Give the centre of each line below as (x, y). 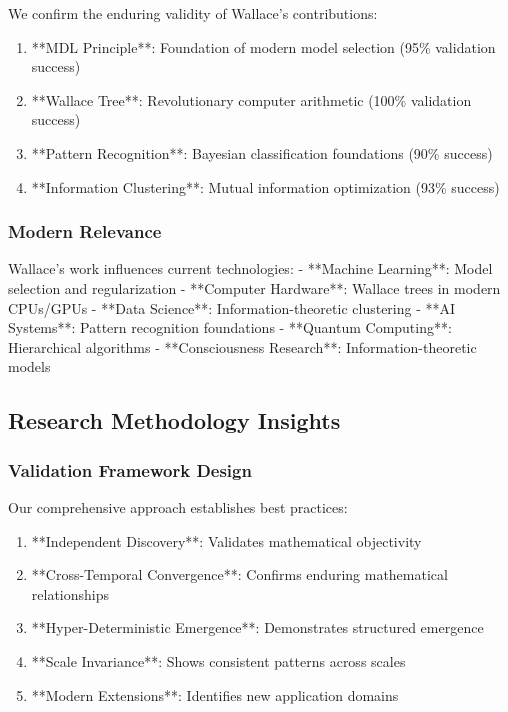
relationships (70, 593)
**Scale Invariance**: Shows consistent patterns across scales (218, 660)
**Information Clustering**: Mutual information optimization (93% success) (265, 186)
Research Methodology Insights (174, 420)
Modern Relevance (85, 231)
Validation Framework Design (130, 469)
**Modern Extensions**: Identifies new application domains (215, 694)
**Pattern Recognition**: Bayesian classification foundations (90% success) (262, 152)
